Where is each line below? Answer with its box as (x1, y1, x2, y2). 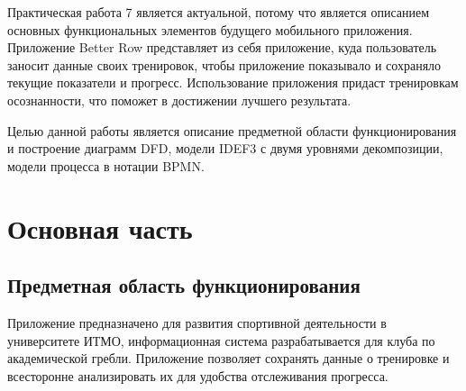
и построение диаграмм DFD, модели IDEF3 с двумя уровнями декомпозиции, (7, 139, 443, 158)
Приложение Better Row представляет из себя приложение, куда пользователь (7, 38, 437, 57)
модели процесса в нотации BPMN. (7, 156, 205, 175)
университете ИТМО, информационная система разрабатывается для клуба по (7, 331, 435, 350)
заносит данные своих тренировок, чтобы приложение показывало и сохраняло (7, 55, 442, 74)
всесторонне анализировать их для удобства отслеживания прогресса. (7, 366, 388, 385)
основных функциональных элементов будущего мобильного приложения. (7, 20, 413, 39)
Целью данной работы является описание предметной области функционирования (7, 121, 457, 140)
